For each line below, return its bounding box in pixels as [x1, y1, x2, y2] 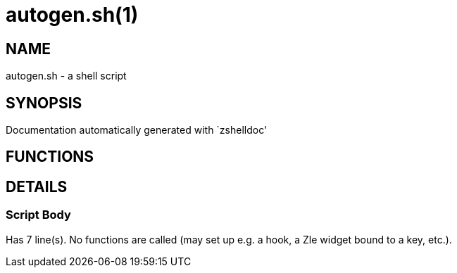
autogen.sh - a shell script [6, 70, 127, 82]
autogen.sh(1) [6, 3, 139, 27]
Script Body [6, 208, 71, 222]
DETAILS [6, 177, 68, 196]
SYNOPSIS [6, 94, 82, 112]
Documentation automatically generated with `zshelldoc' [6, 124, 268, 136]
